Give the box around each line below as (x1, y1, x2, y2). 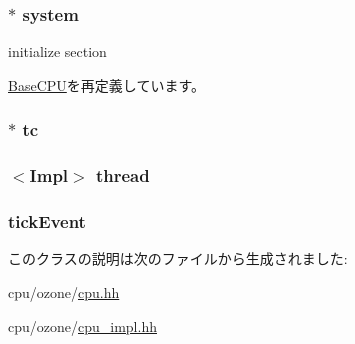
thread (95, 163, 150, 188)
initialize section (8, 41, 107, 62)
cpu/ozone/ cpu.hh (8, 281, 120, 302)
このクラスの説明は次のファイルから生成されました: (8, 248, 348, 269)
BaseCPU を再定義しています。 (8, 74, 205, 95)
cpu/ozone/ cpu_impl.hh (8, 315, 157, 336)
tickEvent (8, 209, 86, 234)
